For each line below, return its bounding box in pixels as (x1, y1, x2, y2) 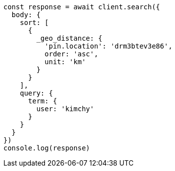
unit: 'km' (44, 58, 86, 66)
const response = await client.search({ (3, 3, 160, 11)
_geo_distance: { (36, 34, 103, 42)
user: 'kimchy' (36, 105, 94, 113)
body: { (11, 11, 41, 19)
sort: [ (20, 19, 49, 26)
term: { (28, 97, 57, 105)
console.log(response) (3, 144, 90, 152)
